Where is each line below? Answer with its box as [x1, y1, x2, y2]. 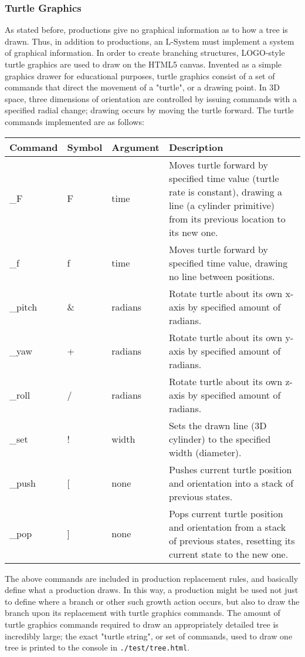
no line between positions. [168, 269, 275, 283]
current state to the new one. [168, 547, 289, 561]
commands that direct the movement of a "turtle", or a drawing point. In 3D [5, 81, 280, 93]
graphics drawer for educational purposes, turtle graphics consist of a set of [5, 69, 275, 82]
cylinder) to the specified [168, 432, 271, 446]
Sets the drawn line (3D [168, 418, 267, 432]
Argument [111, 140, 160, 154]
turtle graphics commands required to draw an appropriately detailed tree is [5, 618, 279, 630]
